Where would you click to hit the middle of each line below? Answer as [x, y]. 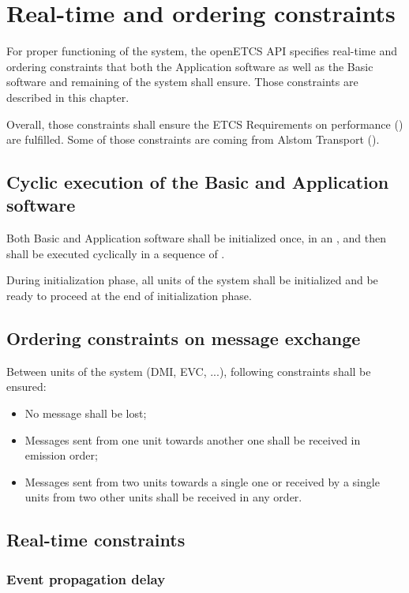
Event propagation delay [86, 578]
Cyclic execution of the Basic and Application [198, 182]
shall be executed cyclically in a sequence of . [116, 253]
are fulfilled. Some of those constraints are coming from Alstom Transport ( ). [193, 139]
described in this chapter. [68, 97]
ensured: [26, 387]
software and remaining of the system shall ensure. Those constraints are [182, 82]
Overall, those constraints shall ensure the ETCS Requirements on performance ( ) [205, 124]
